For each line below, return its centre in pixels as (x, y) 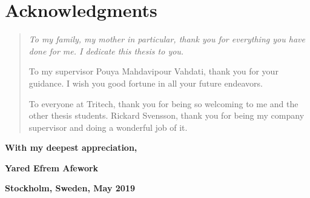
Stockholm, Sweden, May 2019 (70, 188)
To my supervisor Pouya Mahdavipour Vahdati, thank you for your (153, 71)
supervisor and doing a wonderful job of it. (108, 127)
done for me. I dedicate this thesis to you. (106, 51)
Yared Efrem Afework (52, 167)
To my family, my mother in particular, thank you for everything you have (167, 39)
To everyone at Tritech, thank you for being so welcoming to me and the (163, 103)
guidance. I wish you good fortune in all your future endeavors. (146, 83)
